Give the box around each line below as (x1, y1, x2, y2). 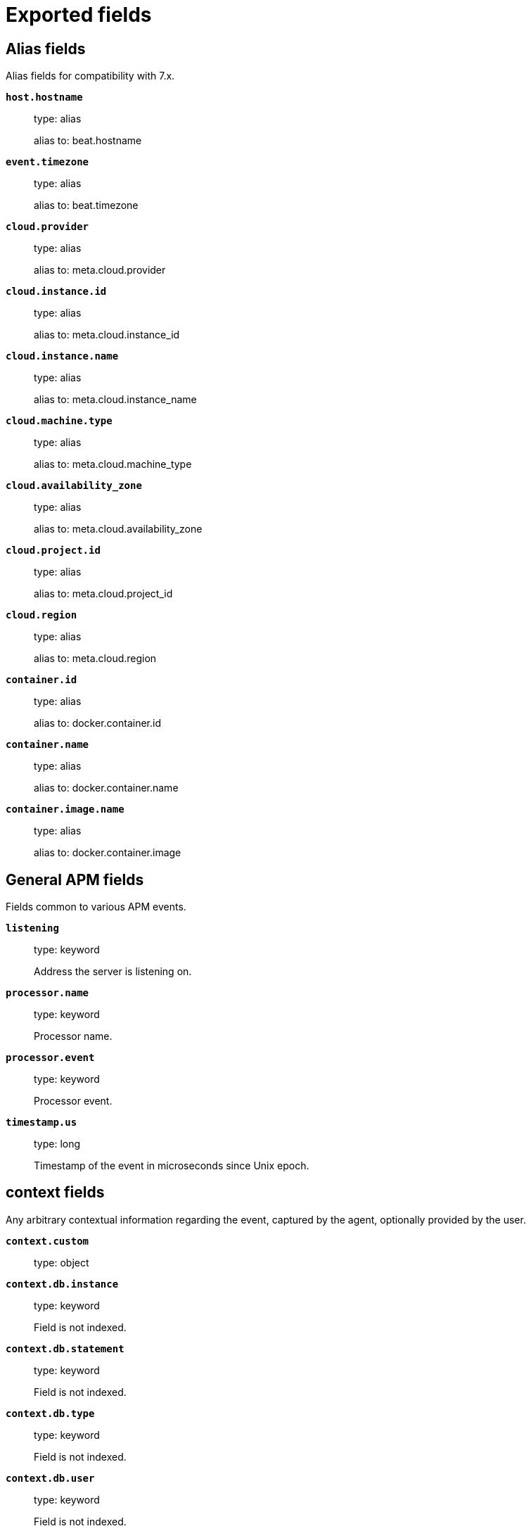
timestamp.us (6, 1117, 77, 1129)
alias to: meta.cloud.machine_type (34, 458, 192, 471)
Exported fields (6, 3, 152, 27)
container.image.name (6, 803, 124, 815)
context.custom (6, 1235, 89, 1247)
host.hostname (6, 91, 83, 103)
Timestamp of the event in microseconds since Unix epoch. (34, 1160, 309, 1172)
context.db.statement (6, 1342, 124, 1354)
